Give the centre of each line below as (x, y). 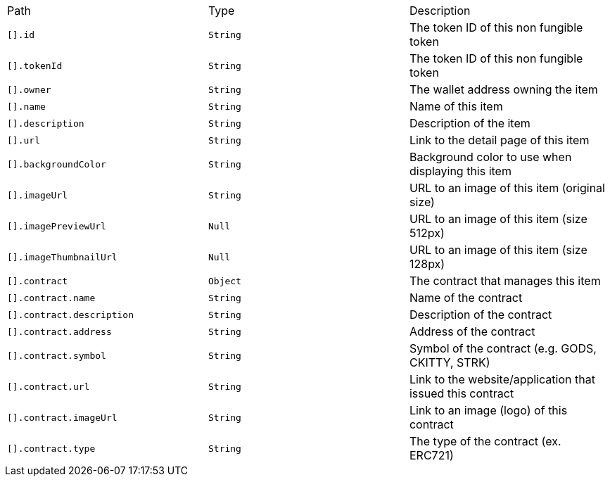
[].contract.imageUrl (62, 417)
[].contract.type (51, 448)
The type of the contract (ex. (485, 441)
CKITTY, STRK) (450, 362)
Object (224, 281)
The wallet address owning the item (503, 89)
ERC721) (431, 455)
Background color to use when (490, 157)
